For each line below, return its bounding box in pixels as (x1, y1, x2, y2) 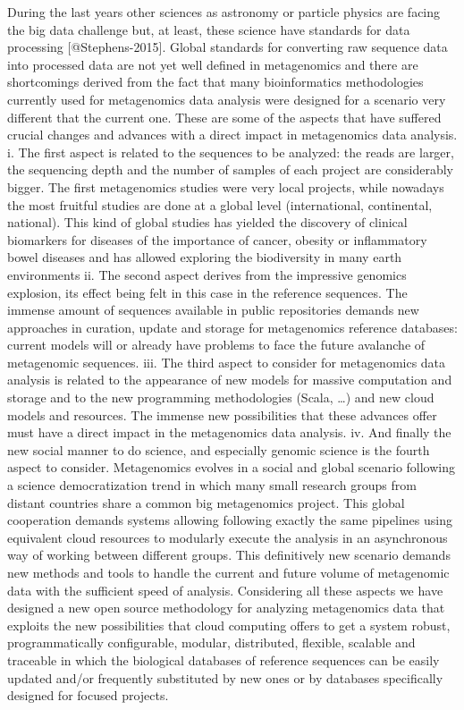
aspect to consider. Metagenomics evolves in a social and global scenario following (7, 458, 456, 477)
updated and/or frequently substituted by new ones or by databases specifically (7, 668, 443, 687)
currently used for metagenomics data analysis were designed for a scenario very (7, 89, 446, 108)
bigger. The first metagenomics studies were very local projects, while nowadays (7, 177, 444, 196)
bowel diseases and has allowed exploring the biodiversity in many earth (7, 248, 402, 266)
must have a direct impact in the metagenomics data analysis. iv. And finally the (7, 423, 451, 442)
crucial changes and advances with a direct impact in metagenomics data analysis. (7, 125, 458, 144)
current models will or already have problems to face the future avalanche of (7, 335, 426, 354)
